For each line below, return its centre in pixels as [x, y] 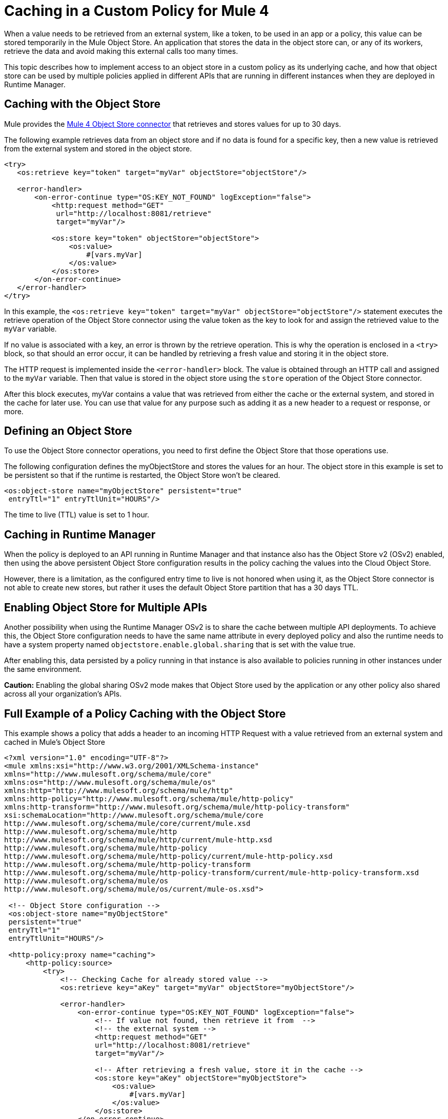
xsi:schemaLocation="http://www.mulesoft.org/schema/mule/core [134, 815]
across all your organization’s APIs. [63, 694]
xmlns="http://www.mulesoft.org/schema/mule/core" [108, 774]
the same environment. [43, 669]
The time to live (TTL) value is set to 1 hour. [77, 515]
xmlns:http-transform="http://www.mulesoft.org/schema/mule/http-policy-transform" [177, 807]
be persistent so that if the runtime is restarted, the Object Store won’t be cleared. [142, 475]
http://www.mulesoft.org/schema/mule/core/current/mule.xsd [127, 823]
